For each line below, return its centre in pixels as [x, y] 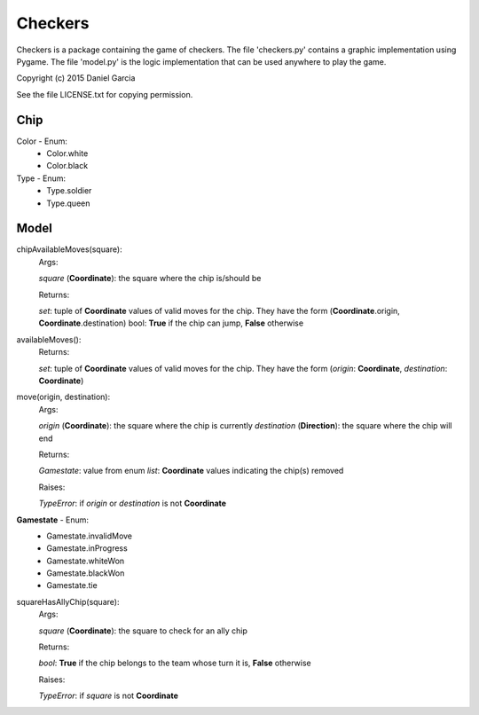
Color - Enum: [42, 141]
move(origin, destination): [63, 397]
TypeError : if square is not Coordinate [109, 695]
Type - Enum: [41, 178]
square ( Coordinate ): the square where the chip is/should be [150, 279]
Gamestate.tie [72, 585]
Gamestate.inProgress [87, 548]
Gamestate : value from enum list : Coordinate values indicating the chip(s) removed [191, 471]
